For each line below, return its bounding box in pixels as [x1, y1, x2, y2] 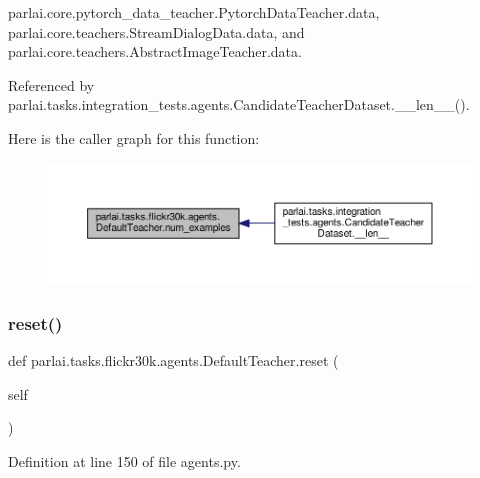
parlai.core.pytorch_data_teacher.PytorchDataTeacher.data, [8, 2, 380, 22]
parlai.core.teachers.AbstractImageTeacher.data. [8, 41, 302, 62]
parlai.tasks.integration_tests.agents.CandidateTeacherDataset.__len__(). [8, 94, 470, 115]
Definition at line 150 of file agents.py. [8, 450, 241, 471]
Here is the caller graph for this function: [8, 127, 260, 148]
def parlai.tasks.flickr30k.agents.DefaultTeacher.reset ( [8, 350, 339, 371]
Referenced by [8, 74, 95, 95]
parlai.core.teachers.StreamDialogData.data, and [8, 21, 305, 42]
